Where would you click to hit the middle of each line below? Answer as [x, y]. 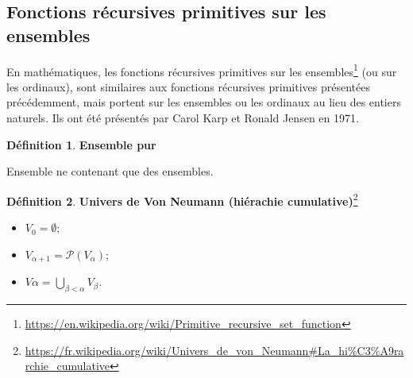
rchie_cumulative [68, 366]
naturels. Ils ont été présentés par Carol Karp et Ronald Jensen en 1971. [183, 118]
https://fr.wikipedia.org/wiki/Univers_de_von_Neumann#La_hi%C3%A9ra [214, 350]
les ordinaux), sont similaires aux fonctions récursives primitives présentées [188, 86]
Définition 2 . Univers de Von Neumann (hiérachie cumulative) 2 [182, 199]
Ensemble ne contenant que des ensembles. [110, 171]
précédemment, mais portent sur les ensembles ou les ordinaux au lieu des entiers [204, 102]
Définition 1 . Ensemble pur [81, 144]
